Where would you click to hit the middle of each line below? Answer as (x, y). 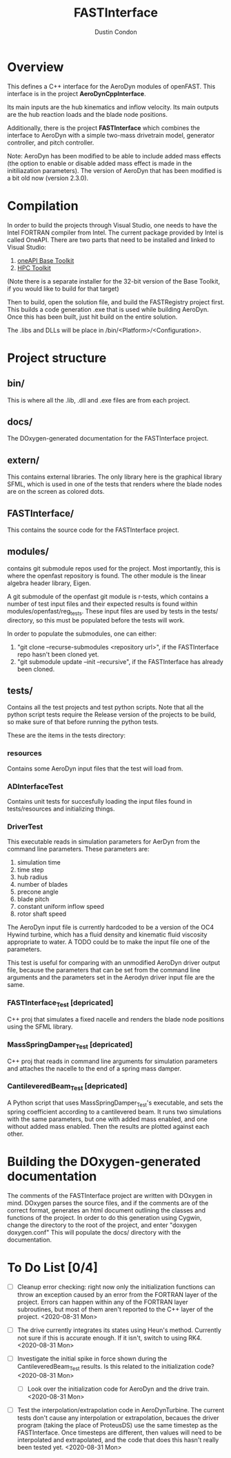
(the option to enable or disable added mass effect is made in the (100, 163)
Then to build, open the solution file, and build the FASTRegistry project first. (116, 302)
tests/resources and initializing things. (61, 809)
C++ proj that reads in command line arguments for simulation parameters (112, 1061)
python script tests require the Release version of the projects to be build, (112, 714)
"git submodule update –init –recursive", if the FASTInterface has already (120, 661)
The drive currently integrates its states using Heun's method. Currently (119, 1330)
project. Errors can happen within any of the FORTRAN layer (102, 1302)
